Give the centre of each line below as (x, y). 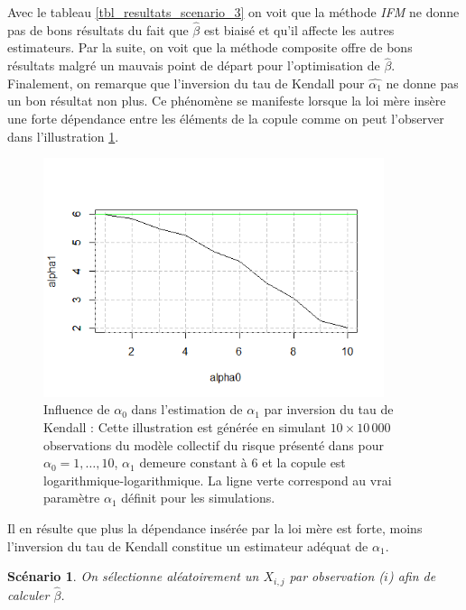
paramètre (72, 498)
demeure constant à (193, 462)
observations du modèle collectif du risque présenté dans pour (214, 444)
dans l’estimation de (187, 409)
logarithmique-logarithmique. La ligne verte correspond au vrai (218, 480)
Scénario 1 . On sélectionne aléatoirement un (133, 576)
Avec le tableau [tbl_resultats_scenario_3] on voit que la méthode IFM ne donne (233, 12)
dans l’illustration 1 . (63, 136)
